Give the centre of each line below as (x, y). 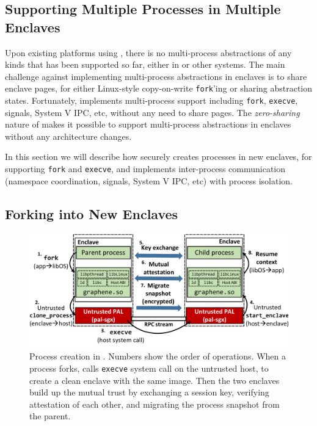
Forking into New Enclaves (92, 213)
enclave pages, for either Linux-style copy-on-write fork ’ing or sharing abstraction (159, 88)
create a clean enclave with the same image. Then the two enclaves (155, 380)
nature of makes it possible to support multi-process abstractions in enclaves (148, 124)
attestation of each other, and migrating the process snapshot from (155, 404)
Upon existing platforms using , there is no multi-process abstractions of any (148, 52)
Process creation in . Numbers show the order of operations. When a (158, 356)
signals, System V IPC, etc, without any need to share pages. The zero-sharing (152, 112)
